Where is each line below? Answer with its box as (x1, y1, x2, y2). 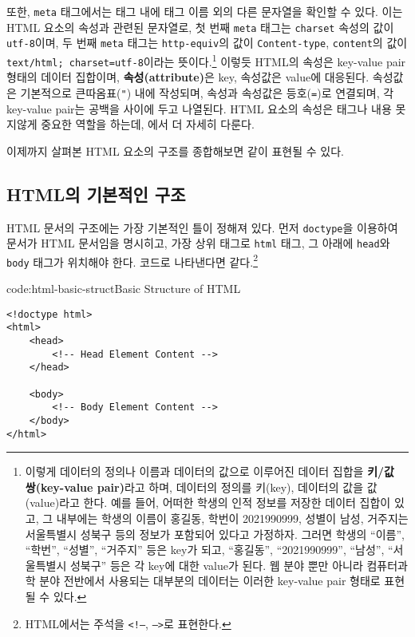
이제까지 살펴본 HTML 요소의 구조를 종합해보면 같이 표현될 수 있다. (6, 142, 344, 159)
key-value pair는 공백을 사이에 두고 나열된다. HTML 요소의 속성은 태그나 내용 (6, 100, 392, 117)
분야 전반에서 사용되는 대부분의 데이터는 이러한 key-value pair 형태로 (39, 572, 381, 589)
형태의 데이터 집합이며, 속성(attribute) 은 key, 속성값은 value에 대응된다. (6, 69, 370, 85)
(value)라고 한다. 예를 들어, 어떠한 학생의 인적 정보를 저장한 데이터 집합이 (25, 494, 391, 511)
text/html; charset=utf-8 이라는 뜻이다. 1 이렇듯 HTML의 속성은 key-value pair (6, 50, 406, 69)
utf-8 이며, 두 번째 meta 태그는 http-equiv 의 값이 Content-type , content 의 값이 (6, 34, 408, 51)
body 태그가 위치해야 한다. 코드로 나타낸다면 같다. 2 (6, 251, 258, 270)
